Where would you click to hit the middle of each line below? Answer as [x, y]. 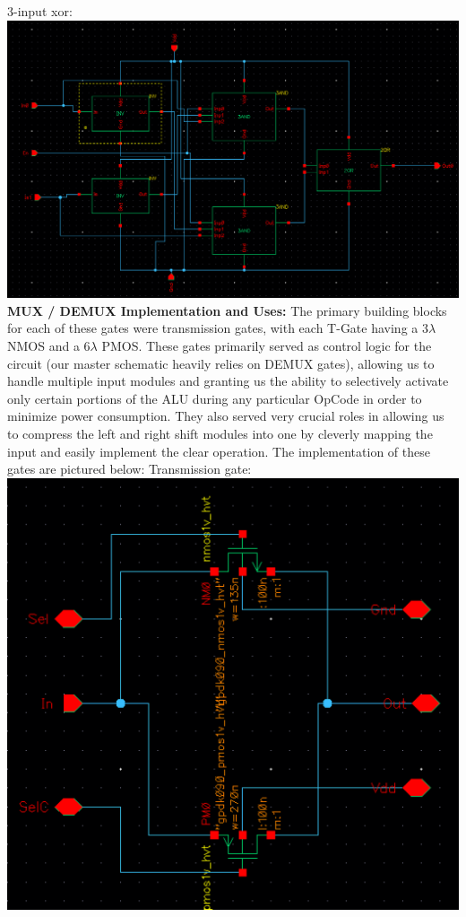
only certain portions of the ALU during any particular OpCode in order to [215, 398]
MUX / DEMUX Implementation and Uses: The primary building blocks [227, 310]
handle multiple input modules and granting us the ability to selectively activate [228, 381]
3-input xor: [40, 11]
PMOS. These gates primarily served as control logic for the [267, 345]
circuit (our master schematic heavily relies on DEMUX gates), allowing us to [221, 363]
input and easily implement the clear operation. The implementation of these [219, 451]
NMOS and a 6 [49, 345]
